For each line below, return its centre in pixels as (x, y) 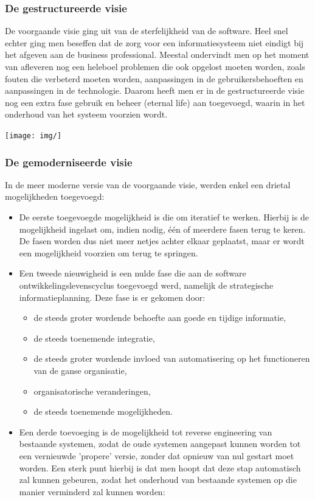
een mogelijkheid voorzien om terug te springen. (109, 252)
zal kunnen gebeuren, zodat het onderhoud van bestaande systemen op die (158, 480)
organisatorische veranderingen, (92, 391)
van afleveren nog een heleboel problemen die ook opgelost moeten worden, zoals (155, 66)
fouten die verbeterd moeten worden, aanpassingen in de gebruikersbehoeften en (154, 78)
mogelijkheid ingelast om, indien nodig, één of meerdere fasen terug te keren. (162, 229)
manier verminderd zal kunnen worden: (92, 491)
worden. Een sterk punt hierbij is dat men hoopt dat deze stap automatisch (160, 467)
